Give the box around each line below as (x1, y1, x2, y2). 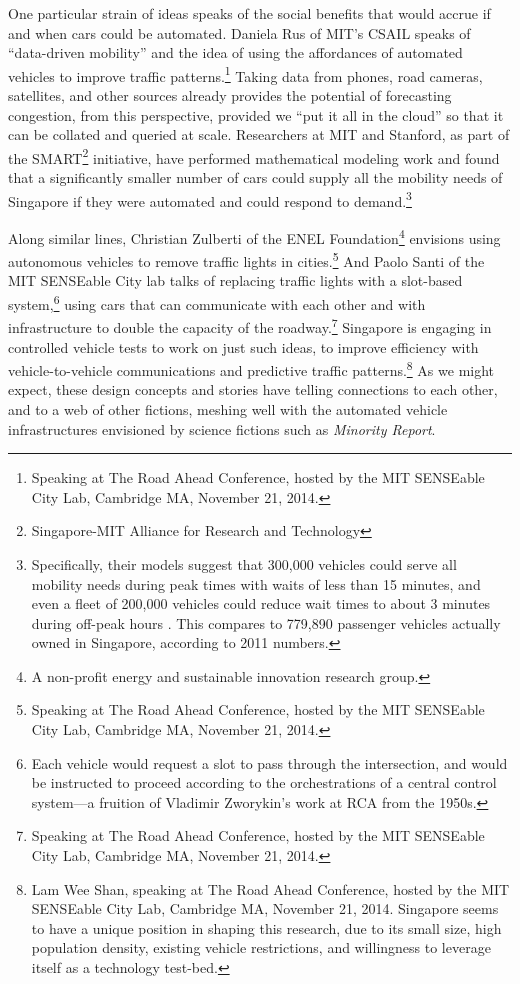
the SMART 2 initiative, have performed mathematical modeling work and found (8, 144, 500, 168)
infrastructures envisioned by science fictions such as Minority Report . (8, 418, 436, 439)
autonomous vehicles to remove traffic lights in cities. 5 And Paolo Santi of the (8, 248, 485, 271)
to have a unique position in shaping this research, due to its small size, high (31, 917, 502, 938)
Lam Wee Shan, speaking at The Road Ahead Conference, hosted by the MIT (31, 878, 510, 899)
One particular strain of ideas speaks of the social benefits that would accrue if (8, 3, 491, 23)
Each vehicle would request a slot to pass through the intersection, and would (31, 752, 508, 773)
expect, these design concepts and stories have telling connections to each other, (8, 379, 498, 400)
